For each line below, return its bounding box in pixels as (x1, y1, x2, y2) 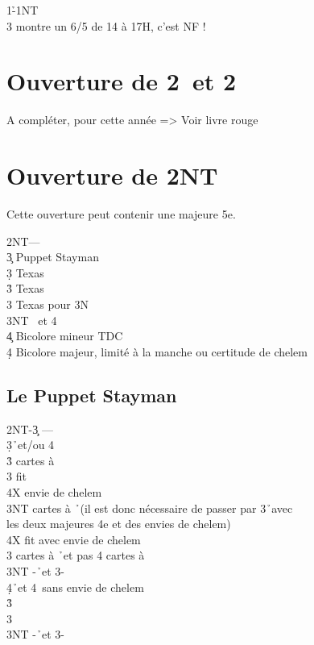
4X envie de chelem (6, 483, 102, 500)
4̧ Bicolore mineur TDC (6, 327, 123, 344)
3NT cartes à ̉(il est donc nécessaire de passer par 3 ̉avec (6, 499, 293, 516)
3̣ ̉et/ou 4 (6, 436, 55, 453)
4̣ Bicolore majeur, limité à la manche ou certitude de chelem (6, 343, 308, 360)
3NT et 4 (6, 311, 57, 328)
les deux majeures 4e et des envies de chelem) (6, 515, 231, 532)
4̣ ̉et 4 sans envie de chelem (6, 578, 144, 595)
